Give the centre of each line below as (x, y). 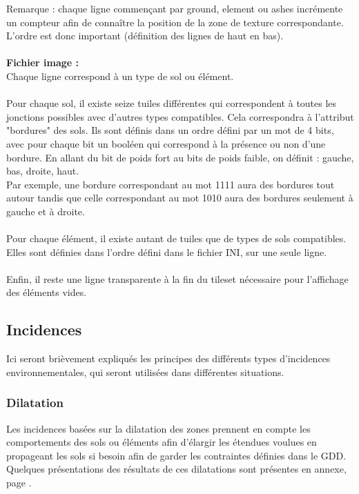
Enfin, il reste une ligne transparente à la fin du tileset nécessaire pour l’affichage (177, 278)
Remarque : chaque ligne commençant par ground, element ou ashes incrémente (175, 8)
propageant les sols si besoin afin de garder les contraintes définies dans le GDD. (176, 455)
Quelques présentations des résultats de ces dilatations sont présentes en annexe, (176, 469)
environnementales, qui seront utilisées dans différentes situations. (145, 372)
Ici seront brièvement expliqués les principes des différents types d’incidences (168, 358)
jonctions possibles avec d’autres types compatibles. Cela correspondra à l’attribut (180, 116)
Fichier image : (43, 62)
